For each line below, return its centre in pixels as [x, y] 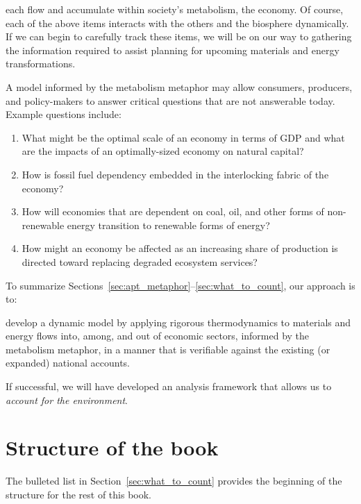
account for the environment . [67, 400]
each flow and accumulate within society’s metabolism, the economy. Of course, [175, 9]
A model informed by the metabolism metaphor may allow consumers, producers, [179, 86]
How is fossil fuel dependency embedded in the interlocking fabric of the [175, 174]
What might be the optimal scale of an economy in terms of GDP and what [183, 137]
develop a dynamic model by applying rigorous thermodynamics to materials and [178, 322]
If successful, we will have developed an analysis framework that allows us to [169, 386]
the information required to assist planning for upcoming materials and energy [173, 50]
